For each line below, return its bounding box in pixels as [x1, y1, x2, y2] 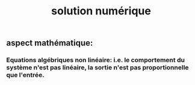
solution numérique [51, 4, 152, 18]
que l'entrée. [6, 71, 45, 79]
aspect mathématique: [6, 38, 93, 48]
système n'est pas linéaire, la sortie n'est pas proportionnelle [6, 63, 189, 72]
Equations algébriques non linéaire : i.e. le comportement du [6, 56, 185, 64]
